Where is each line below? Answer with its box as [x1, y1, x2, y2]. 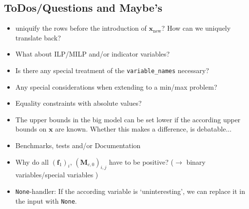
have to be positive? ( [109, 156, 173, 167]
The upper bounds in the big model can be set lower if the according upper [15, 114, 241, 124]
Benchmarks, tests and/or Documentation [15, 140, 141, 151]
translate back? [15, 32, 61, 42]
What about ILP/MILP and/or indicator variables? [15, 49, 170, 59]
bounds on [15, 124, 47, 134]
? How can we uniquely [161, 23, 231, 33]
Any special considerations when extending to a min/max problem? [15, 81, 217, 92]
